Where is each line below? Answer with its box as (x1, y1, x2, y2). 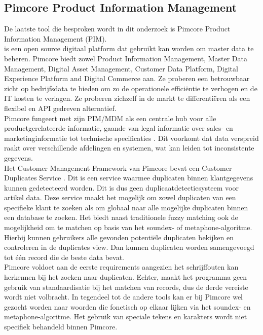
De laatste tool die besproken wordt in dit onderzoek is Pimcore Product (4, 23, 231, 34)
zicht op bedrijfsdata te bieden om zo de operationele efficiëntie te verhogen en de (4, 83, 257, 93)
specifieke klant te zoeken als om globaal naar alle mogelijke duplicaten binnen (4, 202, 248, 212)
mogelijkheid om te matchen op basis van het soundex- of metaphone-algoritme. (4, 222, 252, 233)
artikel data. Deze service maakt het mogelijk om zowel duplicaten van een (4, 192, 236, 203)
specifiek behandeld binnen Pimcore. (4, 321, 118, 332)
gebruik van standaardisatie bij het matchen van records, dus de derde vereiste (4, 281, 248, 292)
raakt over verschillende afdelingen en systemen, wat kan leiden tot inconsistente (4, 142, 254, 153)
